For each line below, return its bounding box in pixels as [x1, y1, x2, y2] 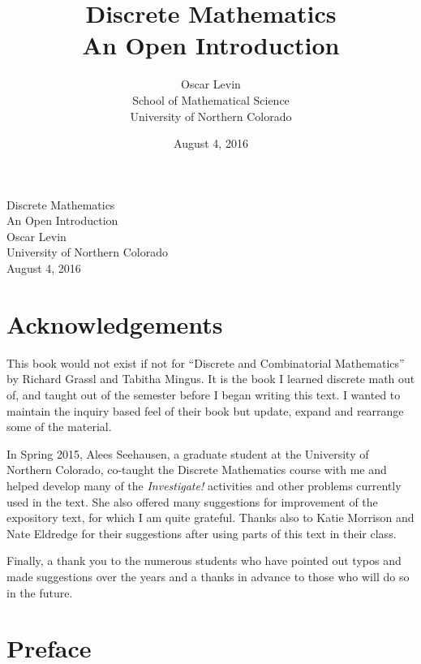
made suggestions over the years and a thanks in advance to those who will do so [6, 567, 410, 584]
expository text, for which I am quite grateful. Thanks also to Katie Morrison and [6, 509, 415, 526]
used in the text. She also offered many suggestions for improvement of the [6, 493, 378, 510]
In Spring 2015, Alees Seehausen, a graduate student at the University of [6, 445, 369, 462]
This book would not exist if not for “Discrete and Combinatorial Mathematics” [6, 354, 405, 371]
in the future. [6, 584, 73, 601]
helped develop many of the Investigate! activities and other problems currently [6, 476, 402, 494]
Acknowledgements [6, 307, 223, 340]
